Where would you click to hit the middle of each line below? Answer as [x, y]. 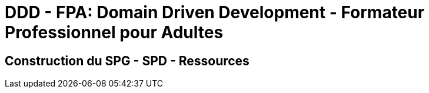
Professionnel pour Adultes [114, 32]
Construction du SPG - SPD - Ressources [127, 61]
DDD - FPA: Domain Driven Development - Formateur [215, 12]
